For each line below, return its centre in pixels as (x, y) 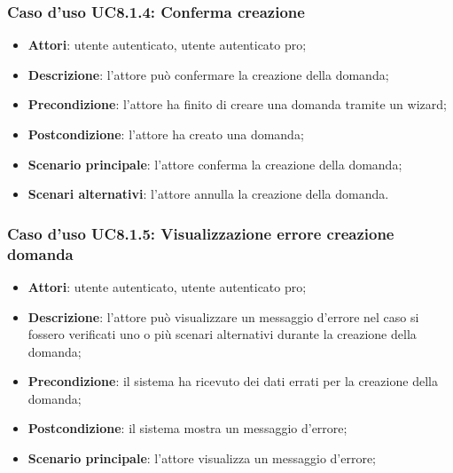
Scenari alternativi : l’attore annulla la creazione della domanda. (208, 194)
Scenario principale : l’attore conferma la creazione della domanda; (215, 164)
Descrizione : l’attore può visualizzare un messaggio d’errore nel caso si (223, 316)
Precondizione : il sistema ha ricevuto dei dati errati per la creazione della (233, 381)
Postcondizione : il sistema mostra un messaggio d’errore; (187, 428)
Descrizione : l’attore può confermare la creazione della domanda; (208, 74)
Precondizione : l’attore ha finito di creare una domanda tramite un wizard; (237, 104)
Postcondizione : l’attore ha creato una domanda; (166, 134)
